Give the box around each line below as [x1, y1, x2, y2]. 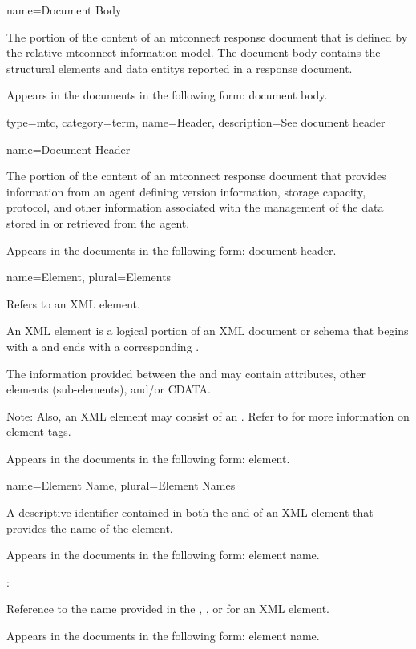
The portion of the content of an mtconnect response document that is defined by [6, 28, 408, 45]
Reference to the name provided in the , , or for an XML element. [6, 600, 330, 617]
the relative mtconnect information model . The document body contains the [6, 44, 381, 61]
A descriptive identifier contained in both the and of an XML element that [6, 504, 374, 521]
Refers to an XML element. [6, 295, 140, 312]
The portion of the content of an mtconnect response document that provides [6, 167, 386, 184]
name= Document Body [6, 2, 122, 18]
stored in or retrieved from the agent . [6, 214, 190, 231]
